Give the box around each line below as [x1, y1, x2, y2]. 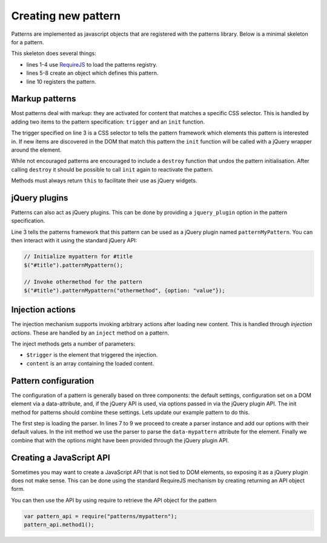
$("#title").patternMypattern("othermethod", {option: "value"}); [24, 287, 225, 294]
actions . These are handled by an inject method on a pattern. [11, 329, 170, 336]
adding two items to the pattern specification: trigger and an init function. [11, 118, 205, 125]
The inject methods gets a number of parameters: [11, 340, 136, 348]
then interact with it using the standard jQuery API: [11, 237, 137, 244]
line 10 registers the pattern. [26, 78, 96, 85]
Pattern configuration [11, 376, 94, 386]
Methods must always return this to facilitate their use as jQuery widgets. [11, 177, 197, 184]
